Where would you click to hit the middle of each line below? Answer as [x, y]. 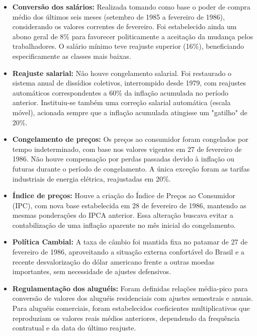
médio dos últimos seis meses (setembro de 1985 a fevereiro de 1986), [118, 16]
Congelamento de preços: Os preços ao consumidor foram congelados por [130, 139]
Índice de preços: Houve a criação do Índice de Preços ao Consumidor [124, 195]
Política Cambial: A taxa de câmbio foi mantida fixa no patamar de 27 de [130, 242]
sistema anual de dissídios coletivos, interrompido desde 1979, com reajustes [129, 83]
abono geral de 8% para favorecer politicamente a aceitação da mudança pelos [133, 36]
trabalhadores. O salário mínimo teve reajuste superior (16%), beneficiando [128, 46]
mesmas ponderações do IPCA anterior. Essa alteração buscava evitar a [123, 215]
